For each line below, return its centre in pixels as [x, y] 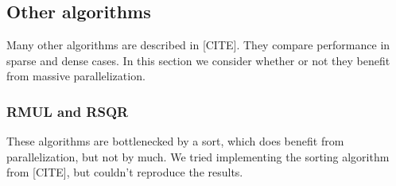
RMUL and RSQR [68, 111]
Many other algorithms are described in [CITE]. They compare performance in [198, 45]
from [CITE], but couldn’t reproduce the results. [125, 172]
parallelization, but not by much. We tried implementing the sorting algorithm [198, 156]
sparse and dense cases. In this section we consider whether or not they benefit [198, 60]
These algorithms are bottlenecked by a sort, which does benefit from [175, 141]
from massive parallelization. [76, 76]
